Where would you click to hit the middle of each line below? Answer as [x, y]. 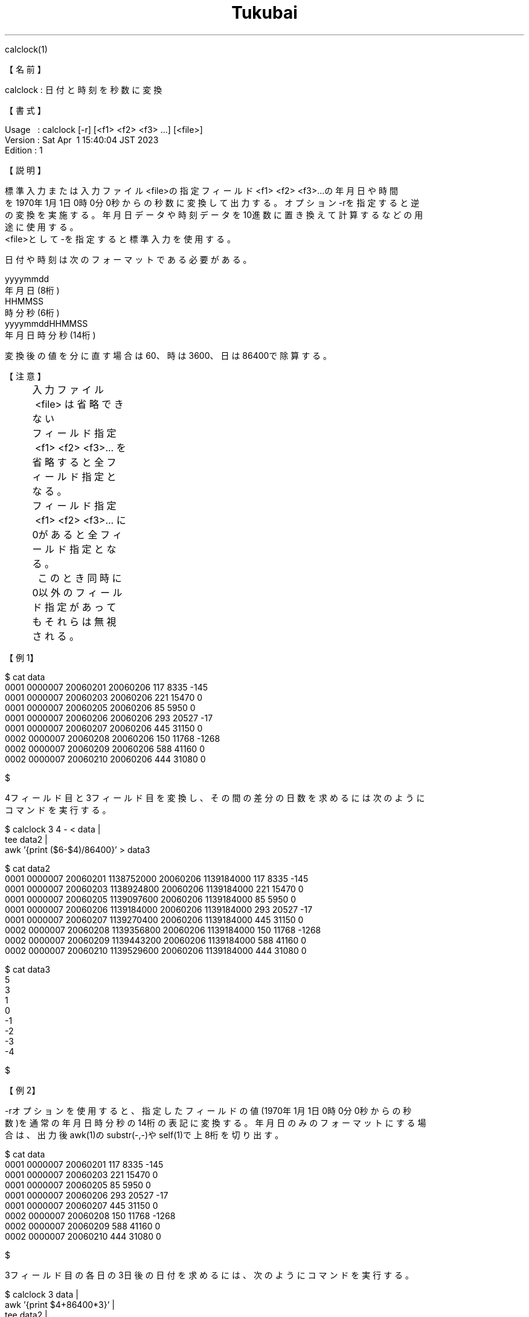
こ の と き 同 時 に [80, 578]
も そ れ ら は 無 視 [74, 621]
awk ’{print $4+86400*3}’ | [60, 1304]
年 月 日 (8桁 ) [32, 290]
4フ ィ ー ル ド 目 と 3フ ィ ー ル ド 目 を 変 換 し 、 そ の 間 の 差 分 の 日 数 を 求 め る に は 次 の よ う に [215, 797]
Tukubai [264, 13]
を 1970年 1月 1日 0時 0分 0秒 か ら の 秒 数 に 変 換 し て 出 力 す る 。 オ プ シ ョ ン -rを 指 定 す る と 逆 [212, 202]
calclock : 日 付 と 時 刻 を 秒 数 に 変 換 [84, 89]
